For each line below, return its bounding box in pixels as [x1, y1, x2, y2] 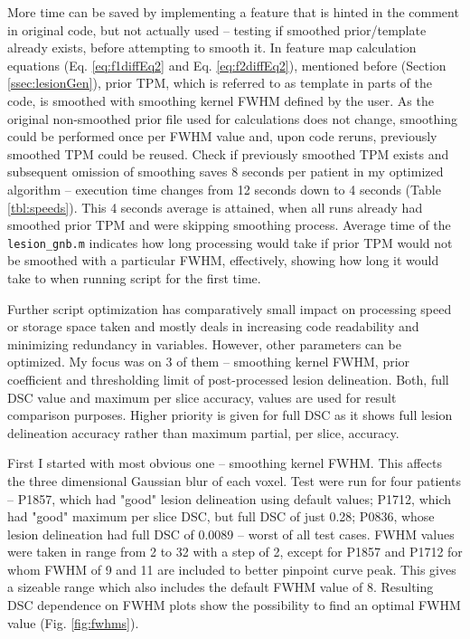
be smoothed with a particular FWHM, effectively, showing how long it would [7, 251, 439, 270]
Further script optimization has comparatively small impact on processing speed [7, 299, 452, 318]
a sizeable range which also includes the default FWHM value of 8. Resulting [7, 577, 434, 596]
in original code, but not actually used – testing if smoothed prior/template [7, 20, 427, 39]
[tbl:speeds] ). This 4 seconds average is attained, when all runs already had [7, 197, 423, 216]
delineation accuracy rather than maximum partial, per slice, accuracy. [7, 423, 399, 442]
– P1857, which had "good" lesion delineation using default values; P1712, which [7, 489, 452, 508]
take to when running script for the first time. [7, 268, 261, 287]
